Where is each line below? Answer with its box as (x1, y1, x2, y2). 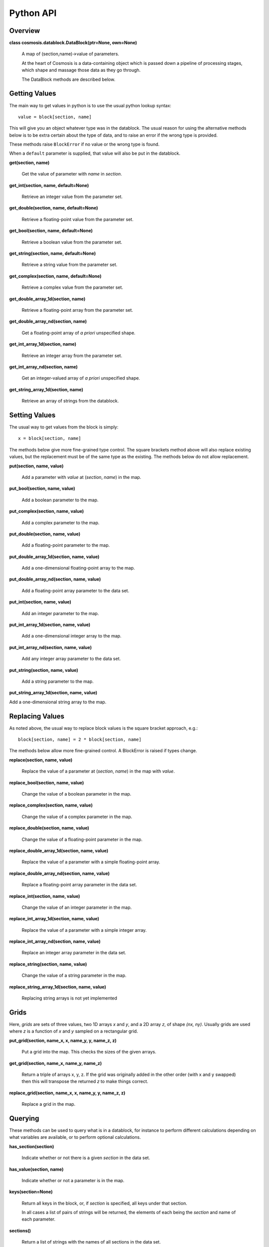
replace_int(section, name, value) (9, 893, 80, 899)
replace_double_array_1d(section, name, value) (9, 847, 109, 853)
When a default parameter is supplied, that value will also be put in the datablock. (9, 150, 180, 157)
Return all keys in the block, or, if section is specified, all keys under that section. (21, 1200, 187, 1206)
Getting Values (9, 89, 57, 98)
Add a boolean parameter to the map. (21, 497, 99, 503)
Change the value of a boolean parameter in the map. (21, 791, 132, 797)
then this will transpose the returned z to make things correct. (21, 1078, 148, 1084)
